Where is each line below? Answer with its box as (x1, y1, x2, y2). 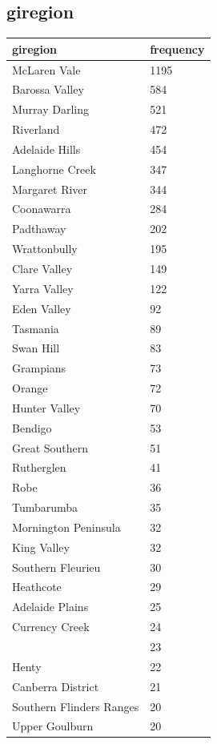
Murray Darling (12, 101, 90, 118)
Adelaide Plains (12, 598, 89, 615)
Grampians (12, 360, 66, 376)
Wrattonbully (12, 240, 78, 257)
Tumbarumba (12, 499, 78, 516)
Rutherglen (12, 459, 66, 476)
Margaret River (12, 180, 88, 197)
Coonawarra (12, 200, 71, 217)
